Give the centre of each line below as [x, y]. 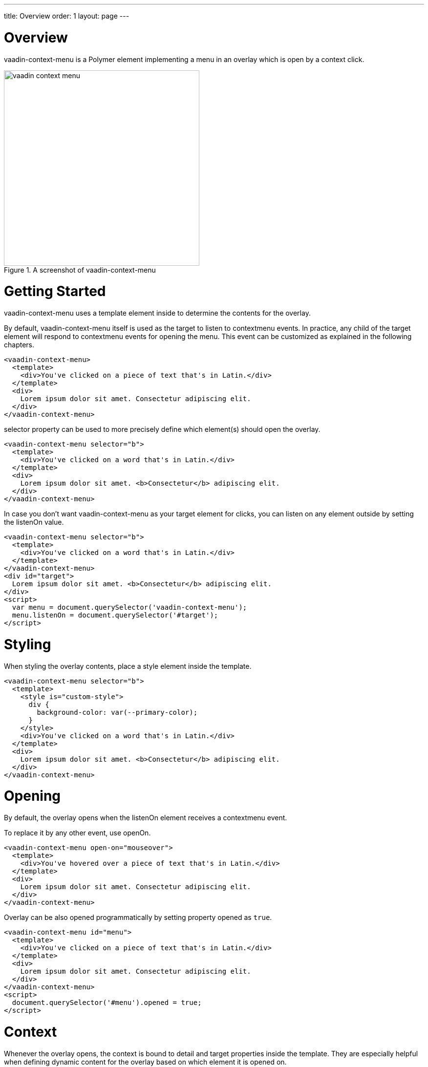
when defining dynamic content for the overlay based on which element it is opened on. [145, 1062]
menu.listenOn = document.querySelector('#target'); [115, 615]
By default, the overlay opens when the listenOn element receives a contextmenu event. [146, 818]
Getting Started [55, 291]
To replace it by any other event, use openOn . [77, 833]
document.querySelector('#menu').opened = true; [107, 1003]
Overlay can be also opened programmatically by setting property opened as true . [138, 917]
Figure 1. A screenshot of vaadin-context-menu [80, 270]
